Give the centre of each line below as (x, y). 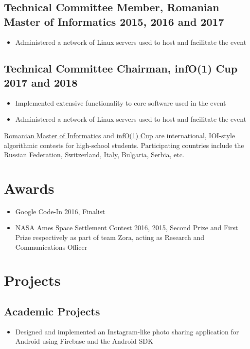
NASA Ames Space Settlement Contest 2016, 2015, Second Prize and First (127, 228)
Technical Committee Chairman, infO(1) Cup (121, 68)
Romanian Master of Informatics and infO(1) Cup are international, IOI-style (120, 135)
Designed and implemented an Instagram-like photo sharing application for (127, 331)
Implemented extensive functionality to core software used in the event (121, 102)
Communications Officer (51, 247)
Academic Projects (52, 311)
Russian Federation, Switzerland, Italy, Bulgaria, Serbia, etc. (94, 155)
